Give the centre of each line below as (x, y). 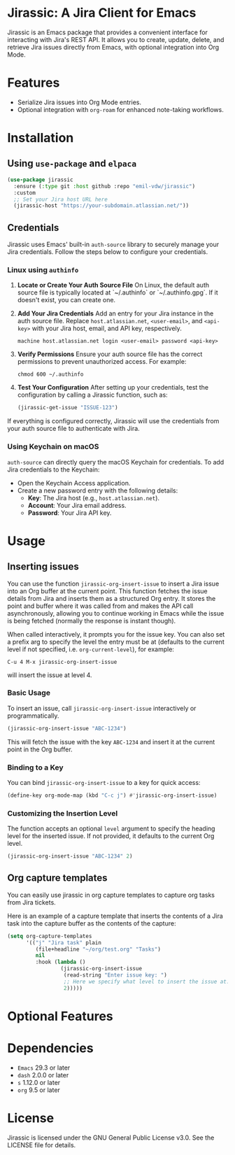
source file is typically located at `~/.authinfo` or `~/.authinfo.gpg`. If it (117, 292)
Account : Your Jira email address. (77, 505)
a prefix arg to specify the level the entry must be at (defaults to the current (116, 642)
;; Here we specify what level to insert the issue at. (147, 982)
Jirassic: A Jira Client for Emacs (102, 13)
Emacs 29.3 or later (44, 1068)
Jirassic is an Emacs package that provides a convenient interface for (108, 32)
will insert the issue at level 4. (50, 675)
